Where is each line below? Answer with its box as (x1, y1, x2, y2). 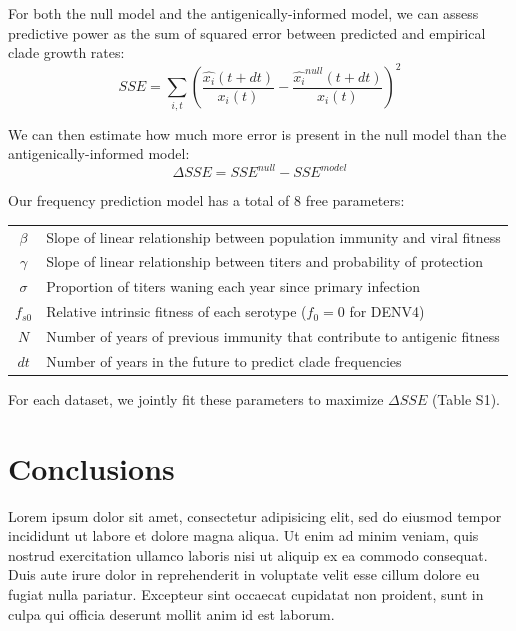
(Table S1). (431, 388, 500, 409)
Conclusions (8, 447, 175, 488)
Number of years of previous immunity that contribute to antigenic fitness (46, 326, 500, 347)
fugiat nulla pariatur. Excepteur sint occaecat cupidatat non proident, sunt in (8, 584, 484, 605)
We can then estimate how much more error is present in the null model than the (8, 123, 507, 144)
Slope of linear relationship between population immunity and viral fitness (46, 226, 501, 247)
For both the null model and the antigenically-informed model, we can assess (8, 3, 479, 23)
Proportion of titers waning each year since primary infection (46, 276, 421, 297)
